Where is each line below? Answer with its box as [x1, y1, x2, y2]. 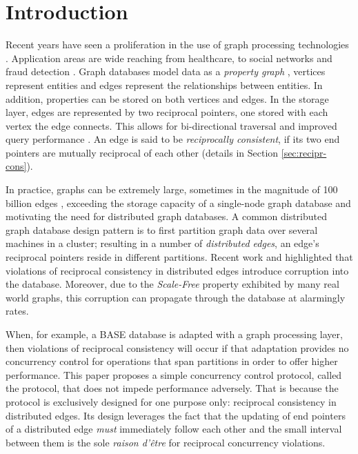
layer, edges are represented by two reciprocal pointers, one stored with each [6, 105, 328, 119]
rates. [6, 304, 29, 318]
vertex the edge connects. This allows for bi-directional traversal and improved [6, 118, 337, 132]
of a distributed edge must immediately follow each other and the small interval [6, 422, 342, 436]
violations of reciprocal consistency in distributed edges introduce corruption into [6, 263, 349, 277]
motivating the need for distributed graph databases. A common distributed [6, 209, 328, 224]
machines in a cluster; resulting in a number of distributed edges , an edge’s [6, 236, 319, 250]
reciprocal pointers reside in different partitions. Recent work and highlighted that [6, 250, 353, 264]
